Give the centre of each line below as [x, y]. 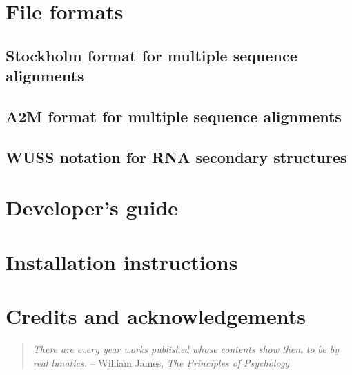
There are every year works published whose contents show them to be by [186, 348]
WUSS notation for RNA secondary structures [176, 156]
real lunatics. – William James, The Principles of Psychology [161, 362]
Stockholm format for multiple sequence [151, 55]
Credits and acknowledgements [156, 316]
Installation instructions [122, 261]
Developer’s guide [92, 208]
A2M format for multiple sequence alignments [174, 116]
